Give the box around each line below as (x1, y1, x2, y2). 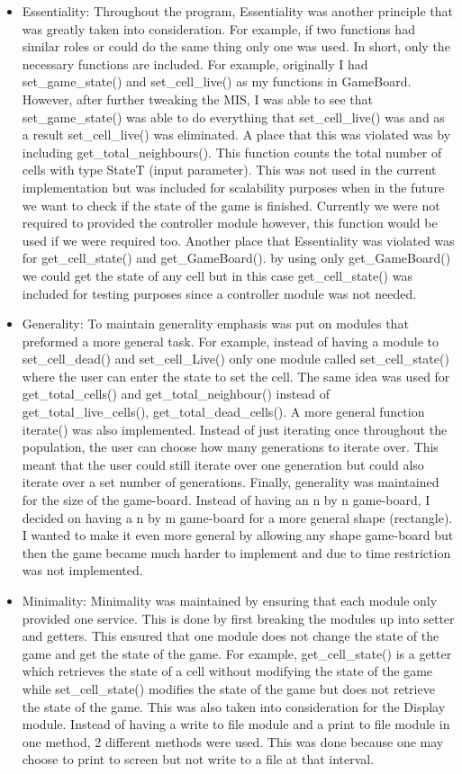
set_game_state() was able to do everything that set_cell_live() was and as (22, 107, 445, 126)
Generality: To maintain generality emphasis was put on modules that (22, 314, 409, 333)
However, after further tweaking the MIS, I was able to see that (22, 89, 373, 108)
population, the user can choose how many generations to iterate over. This (22, 437, 439, 456)
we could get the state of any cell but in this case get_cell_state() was (22, 265, 412, 284)
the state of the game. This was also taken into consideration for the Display (22, 697, 446, 715)
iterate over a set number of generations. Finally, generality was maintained (22, 472, 439, 491)
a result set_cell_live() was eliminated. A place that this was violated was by (22, 125, 451, 144)
